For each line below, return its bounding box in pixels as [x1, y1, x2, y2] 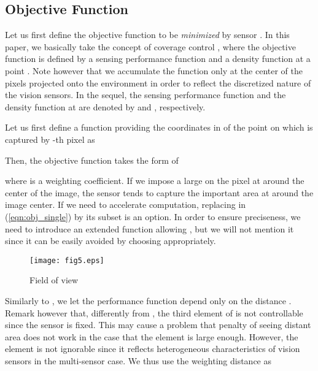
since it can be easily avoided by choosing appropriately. [5, 234, 216, 247]
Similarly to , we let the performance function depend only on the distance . [5, 294, 292, 307]
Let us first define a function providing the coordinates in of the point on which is [5, 121, 313, 134]
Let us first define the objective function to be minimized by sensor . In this [5, 28, 290, 41]
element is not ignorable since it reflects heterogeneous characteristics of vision [5, 342, 300, 355]
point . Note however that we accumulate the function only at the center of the [5, 64, 303, 77]
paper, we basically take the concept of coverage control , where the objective [5, 40, 296, 53]
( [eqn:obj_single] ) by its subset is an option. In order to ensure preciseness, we [5, 210, 301, 223]
